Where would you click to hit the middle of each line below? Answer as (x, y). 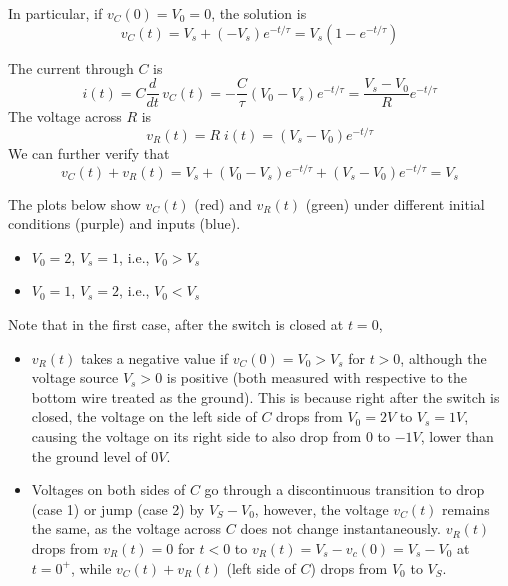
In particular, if (55, 13)
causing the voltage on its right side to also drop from (196, 435)
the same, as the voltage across (126, 528)
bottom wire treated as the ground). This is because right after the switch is (265, 396)
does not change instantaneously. (340, 528)
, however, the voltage (321, 508)
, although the (443, 357)
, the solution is (259, 13)
